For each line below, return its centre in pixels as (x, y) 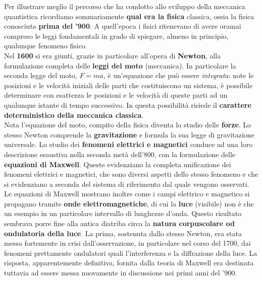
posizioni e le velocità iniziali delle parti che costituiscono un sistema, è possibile (128, 85)
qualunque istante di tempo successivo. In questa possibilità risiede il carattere (128, 104)
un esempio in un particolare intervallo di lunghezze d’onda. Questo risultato (123, 213)
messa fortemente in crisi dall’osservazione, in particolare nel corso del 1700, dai (127, 243)
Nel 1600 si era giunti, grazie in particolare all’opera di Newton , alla (113, 55)
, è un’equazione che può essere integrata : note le (178, 75)
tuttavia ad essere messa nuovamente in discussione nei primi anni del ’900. (121, 273)
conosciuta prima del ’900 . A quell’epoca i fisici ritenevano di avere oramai (123, 26)
